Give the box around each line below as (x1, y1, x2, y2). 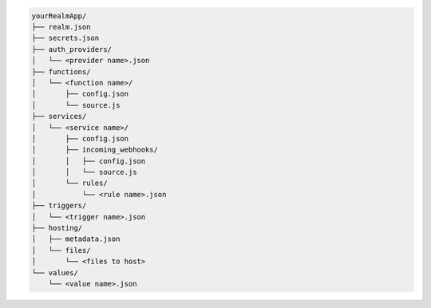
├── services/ (31, 112, 87, 121)
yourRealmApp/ (31, 11, 87, 20)
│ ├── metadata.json (31, 235, 121, 243)
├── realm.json (31, 22, 91, 31)
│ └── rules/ (31, 179, 108, 188)
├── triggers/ (31, 201, 87, 211)
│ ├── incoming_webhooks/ (31, 145, 159, 155)
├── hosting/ (31, 223, 83, 233)
